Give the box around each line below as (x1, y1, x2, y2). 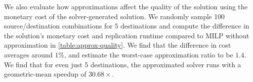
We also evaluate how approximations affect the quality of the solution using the (4, 1, 248, 11)
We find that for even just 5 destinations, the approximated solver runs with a (4, 59, 241, 69)
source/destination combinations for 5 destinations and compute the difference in (4, 21, 250, 31)
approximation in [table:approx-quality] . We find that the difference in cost (4, 40, 231, 50)
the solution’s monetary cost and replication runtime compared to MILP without (4, 30, 250, 40)
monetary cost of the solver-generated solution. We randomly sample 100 (4, 11, 225, 21)
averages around (4, 49, 53, 59)
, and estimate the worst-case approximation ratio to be (64, 49, 233, 59)
